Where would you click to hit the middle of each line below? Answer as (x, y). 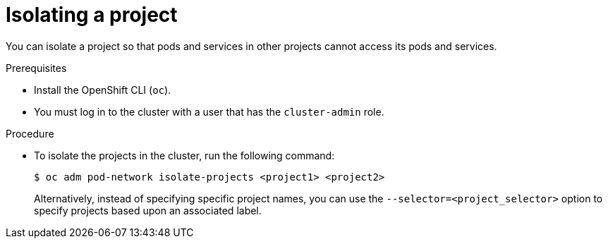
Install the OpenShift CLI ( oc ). (103, 90)
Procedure (30, 133)
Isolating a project (92, 15)
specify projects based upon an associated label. (148, 210)
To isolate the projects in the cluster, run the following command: (184, 155)
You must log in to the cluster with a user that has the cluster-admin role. (209, 111)
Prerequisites (36, 68)
